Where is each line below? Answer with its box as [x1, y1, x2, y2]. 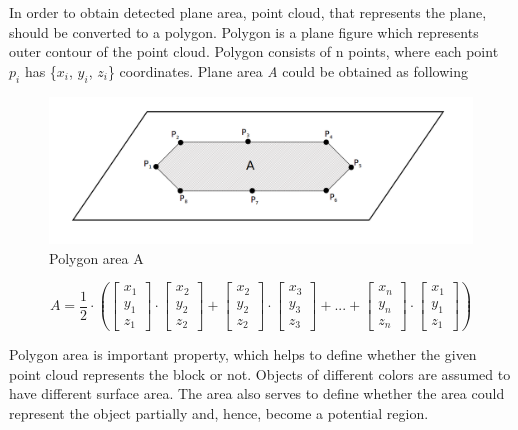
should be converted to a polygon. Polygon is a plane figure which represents [9, 21, 479, 42]
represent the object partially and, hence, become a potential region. [9, 402, 429, 423]
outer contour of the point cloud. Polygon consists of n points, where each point [9, 41, 499, 62]
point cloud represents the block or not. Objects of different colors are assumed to [9, 363, 511, 384]
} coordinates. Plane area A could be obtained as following [107, 60, 468, 81]
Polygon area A [49, 247, 144, 268]
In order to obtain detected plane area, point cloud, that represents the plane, [9, 2, 487, 22]
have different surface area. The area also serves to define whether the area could [9, 383, 505, 404]
